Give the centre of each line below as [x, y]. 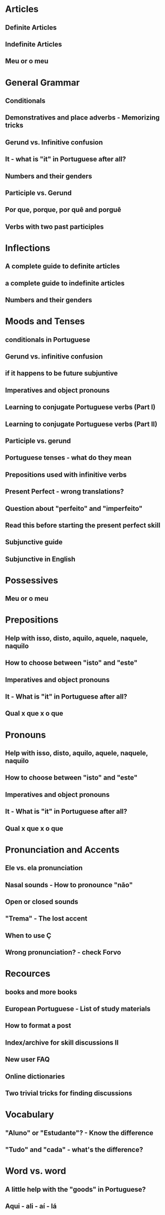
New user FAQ [27, 1059]
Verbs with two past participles [55, 227]
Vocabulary [29, 1114]
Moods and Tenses [45, 322]
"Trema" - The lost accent [46, 919]
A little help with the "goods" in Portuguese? [76, 1189]
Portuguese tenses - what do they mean [68, 458]
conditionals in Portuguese [48, 339]
